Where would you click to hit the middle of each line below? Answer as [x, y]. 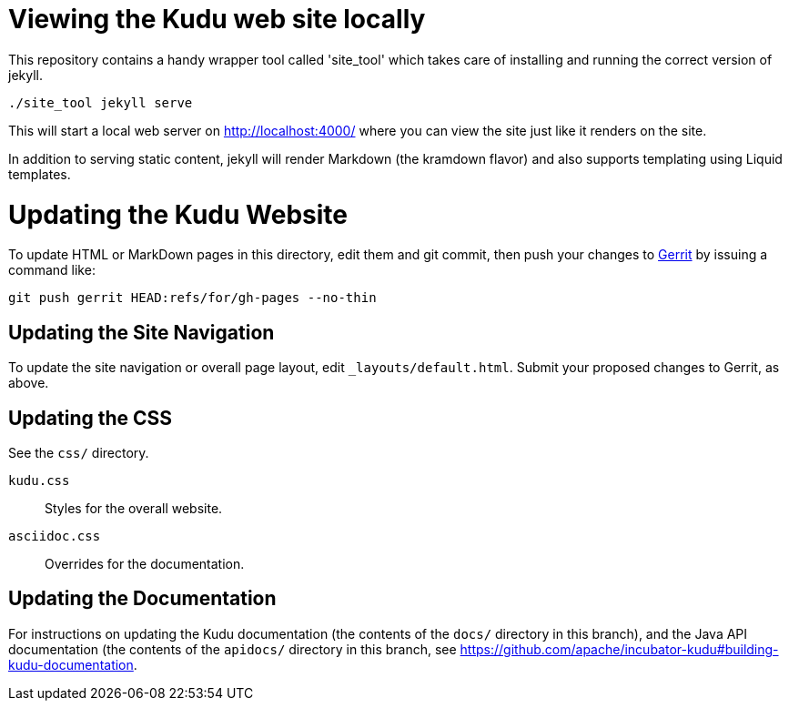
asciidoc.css [55, 536]
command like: [52, 270]
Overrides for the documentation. [145, 563]
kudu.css [39, 480]
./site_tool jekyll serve [101, 102]
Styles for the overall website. [134, 508]
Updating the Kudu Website [178, 214]
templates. [40, 174]
